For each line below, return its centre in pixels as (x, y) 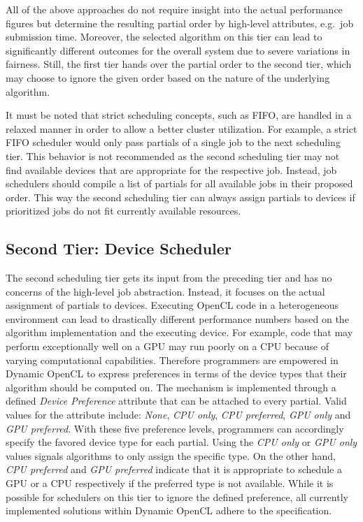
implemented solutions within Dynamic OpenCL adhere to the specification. (169, 510)
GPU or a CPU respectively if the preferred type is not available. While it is (170, 483)
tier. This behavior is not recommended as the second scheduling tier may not (173, 155)
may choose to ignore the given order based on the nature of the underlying (168, 77)
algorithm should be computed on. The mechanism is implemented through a (171, 387)
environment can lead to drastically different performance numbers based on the (177, 318)
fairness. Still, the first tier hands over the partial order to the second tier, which (179, 64)
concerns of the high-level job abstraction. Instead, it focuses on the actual (165, 291)
